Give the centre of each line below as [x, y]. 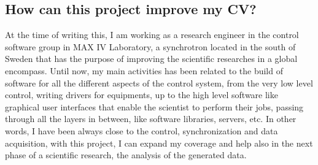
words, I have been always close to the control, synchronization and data [142, 130]
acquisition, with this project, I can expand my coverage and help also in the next [159, 143]
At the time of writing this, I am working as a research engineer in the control [152, 35]
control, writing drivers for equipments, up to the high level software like [142, 95]
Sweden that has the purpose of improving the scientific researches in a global [151, 59]
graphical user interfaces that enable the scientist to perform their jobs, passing [154, 106]
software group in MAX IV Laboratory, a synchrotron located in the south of [150, 46]
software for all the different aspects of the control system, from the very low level [159, 82]
